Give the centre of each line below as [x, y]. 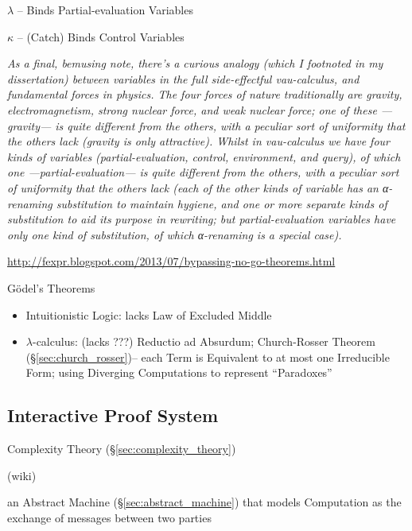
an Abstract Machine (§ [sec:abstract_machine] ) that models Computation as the [204, 502]
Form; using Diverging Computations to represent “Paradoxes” [179, 372]
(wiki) [22, 475]
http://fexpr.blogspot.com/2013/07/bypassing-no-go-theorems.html [171, 261]
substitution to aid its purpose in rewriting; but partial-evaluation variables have [202, 219]
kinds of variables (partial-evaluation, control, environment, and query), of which [204, 156]
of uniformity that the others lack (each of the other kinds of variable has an [193, 187]
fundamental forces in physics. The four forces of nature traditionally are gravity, [205, 94]
